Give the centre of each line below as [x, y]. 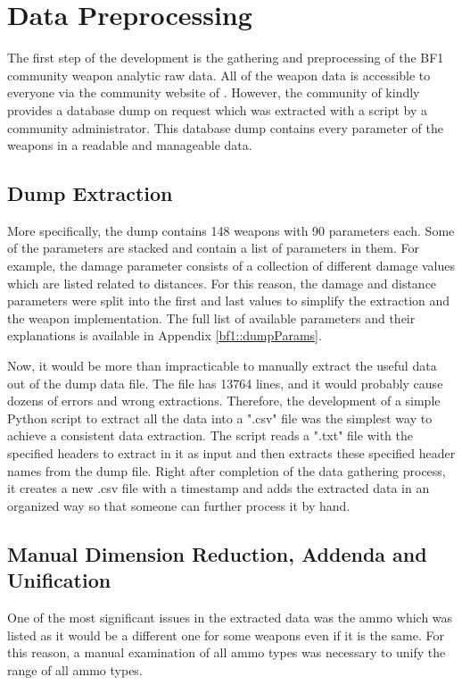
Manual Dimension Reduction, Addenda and [217, 553]
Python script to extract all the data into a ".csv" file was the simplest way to [220, 418]
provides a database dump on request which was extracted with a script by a [218, 109]
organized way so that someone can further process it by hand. [179, 505]
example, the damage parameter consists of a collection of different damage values [231, 266]
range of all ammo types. [75, 669]
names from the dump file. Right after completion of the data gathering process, [227, 470]
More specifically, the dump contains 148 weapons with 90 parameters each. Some [231, 230]
